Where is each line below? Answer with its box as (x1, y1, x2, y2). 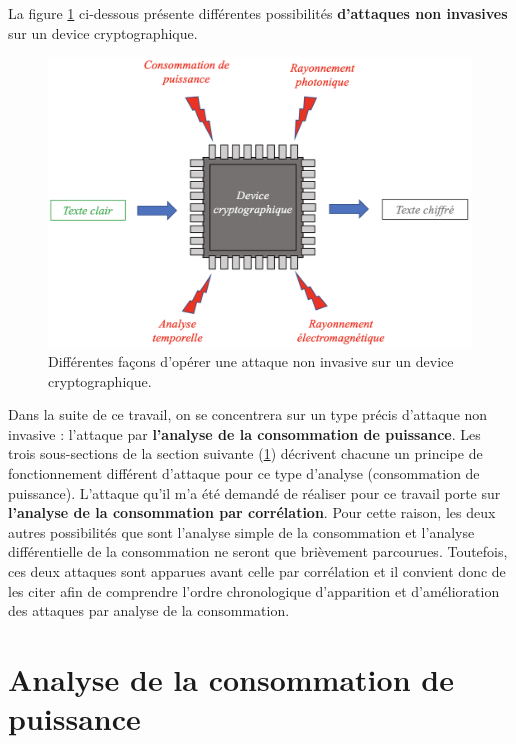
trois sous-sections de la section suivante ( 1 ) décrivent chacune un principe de (8, 443, 483, 464)
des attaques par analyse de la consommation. (8, 600, 290, 621)
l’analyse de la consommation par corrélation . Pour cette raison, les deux (8, 502, 496, 523)
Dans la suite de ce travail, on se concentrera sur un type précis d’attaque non (8, 404, 488, 425)
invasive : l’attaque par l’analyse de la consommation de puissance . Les (8, 423, 481, 444)
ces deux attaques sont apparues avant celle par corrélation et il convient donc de (8, 560, 506, 581)
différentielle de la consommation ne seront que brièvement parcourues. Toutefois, (8, 541, 508, 562)
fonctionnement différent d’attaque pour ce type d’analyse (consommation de (8, 463, 480, 483)
